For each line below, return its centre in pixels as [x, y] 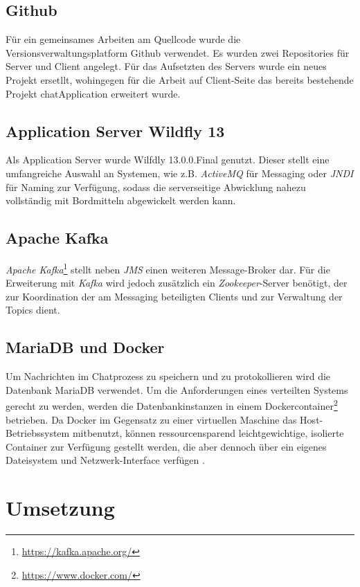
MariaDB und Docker [85, 347]
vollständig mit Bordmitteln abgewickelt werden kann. [121, 200]
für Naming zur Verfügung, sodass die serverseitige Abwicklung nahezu [156, 187]
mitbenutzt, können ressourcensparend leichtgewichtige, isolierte [208, 433]
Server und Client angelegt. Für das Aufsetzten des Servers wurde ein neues [166, 66]
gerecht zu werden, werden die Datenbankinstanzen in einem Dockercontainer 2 [172, 405]
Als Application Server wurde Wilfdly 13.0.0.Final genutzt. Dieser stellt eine [168, 160]
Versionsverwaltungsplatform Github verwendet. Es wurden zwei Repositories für [178, 52]
